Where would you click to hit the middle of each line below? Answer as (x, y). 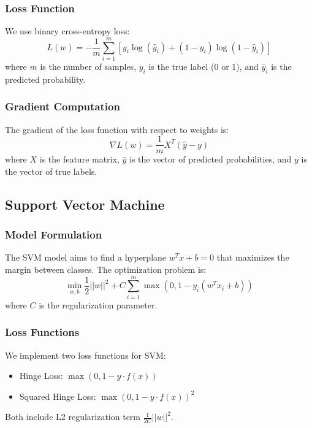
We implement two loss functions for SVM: (86, 355)
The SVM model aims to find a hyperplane (86, 257)
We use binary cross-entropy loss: (67, 31)
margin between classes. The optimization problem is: (106, 269)
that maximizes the (253, 257)
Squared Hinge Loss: (58, 396)
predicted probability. (45, 79)
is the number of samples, (88, 66)
